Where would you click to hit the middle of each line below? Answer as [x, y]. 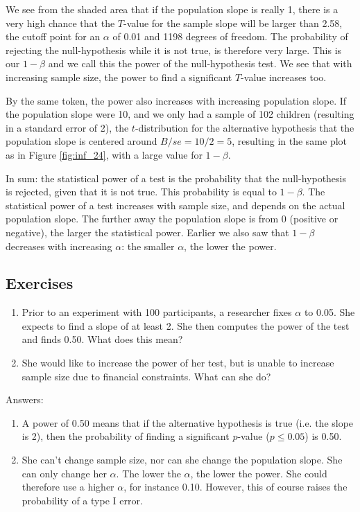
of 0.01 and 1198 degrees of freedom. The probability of [230, 36]
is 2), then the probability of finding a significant [126, 436]
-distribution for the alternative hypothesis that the [245, 127]
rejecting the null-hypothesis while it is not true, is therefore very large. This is [174, 50]
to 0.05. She [329, 312]
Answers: [25, 399]
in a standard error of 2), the [67, 127]
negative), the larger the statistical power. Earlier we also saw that [147, 232]
